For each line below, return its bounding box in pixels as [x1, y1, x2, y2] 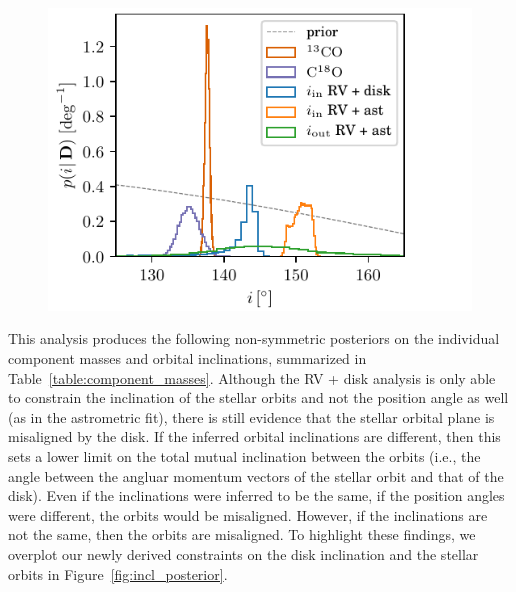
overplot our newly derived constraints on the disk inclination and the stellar [8, 543, 479, 564]
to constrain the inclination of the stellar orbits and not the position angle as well [8, 387, 509, 408]
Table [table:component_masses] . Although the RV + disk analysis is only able [8, 367, 496, 388]
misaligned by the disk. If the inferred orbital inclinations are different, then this [8, 426, 501, 447]
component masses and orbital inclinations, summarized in [8, 348, 367, 369]
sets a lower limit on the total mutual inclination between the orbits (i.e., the [8, 446, 481, 466]
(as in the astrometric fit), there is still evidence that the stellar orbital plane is [8, 406, 495, 427]
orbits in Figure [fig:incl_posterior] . [8, 563, 228, 584]
